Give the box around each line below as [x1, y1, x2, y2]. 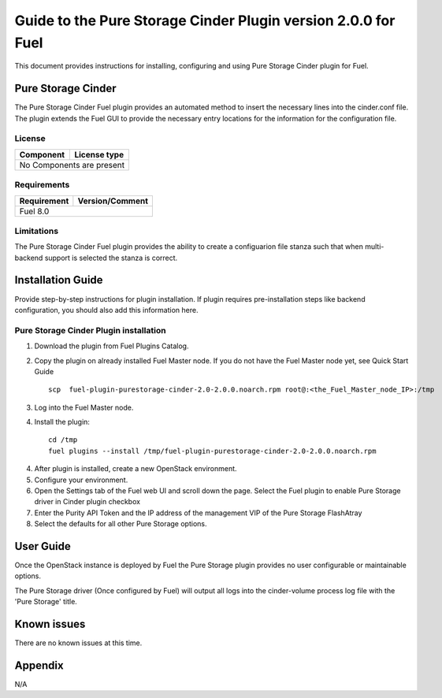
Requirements [14, 180, 70, 191]
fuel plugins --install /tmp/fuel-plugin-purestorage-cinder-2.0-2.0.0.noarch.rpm [48, 446, 377, 455]
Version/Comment [77, 195, 149, 206]
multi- [365, 242, 384, 251]
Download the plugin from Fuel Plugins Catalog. [34, 341, 189, 351]
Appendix [14, 659, 64, 672]
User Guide [14, 540, 71, 553]
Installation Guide [14, 273, 103, 287]
